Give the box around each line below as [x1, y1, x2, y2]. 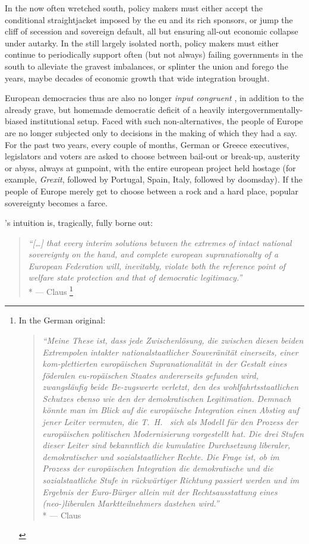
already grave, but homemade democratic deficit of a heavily [5, 103, 225, 115]
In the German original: [18, 314, 106, 326]
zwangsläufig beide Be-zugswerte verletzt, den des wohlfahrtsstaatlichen [42, 381, 299, 393]
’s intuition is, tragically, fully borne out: [5, 216, 153, 229]
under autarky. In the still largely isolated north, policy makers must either [5, 36, 279, 49]
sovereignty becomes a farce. [5, 196, 108, 209]
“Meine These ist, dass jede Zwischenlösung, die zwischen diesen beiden [42, 334, 304, 346]
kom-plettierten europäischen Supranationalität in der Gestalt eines [42, 357, 287, 370]
